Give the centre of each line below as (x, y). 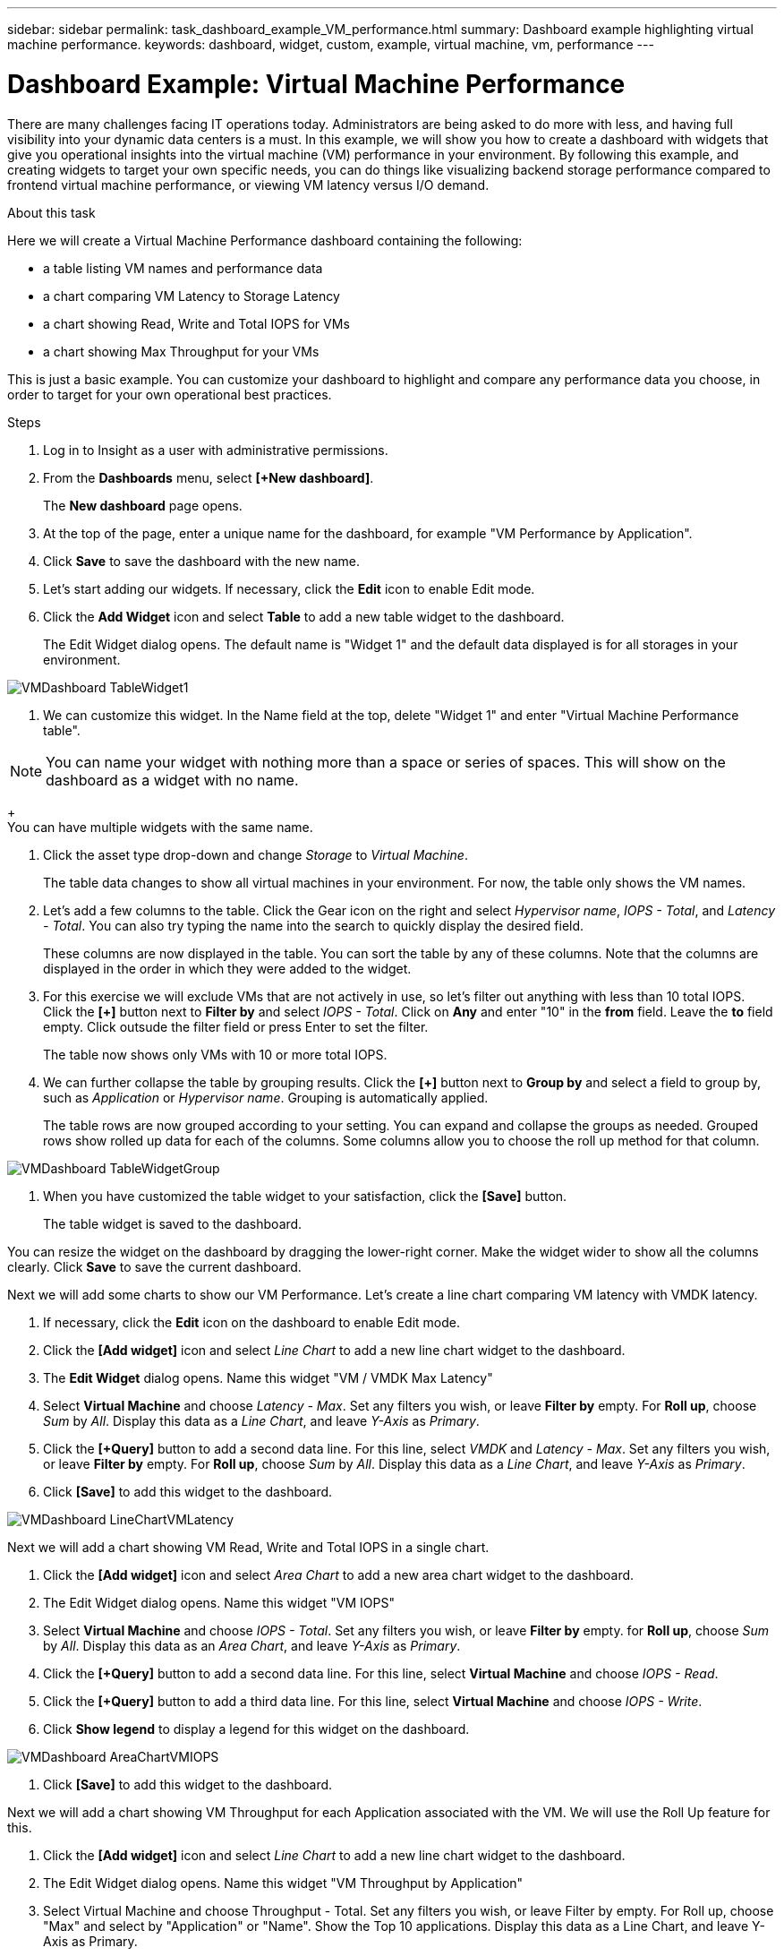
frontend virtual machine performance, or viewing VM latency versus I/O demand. (248, 184)
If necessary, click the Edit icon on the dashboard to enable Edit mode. (251, 1322)
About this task (51, 212)
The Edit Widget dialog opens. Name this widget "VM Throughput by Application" (283, 1883)
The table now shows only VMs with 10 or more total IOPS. (215, 1054)
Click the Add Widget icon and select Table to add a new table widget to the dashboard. (304, 616)
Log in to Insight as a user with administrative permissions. (216, 450)
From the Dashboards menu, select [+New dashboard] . (209, 477)
